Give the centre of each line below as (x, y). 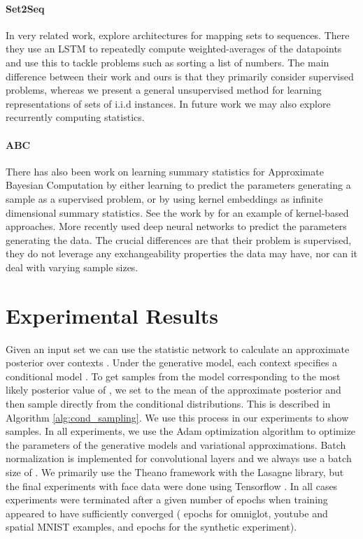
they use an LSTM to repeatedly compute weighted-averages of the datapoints (174, 49)
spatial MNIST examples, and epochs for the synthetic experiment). (151, 527)
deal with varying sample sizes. (72, 267)
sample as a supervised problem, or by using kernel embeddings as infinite (164, 198)
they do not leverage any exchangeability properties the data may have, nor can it (182, 253)
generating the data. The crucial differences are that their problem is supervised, (179, 239)
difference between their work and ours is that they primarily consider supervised (180, 76)
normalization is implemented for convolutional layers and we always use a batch (179, 458)
